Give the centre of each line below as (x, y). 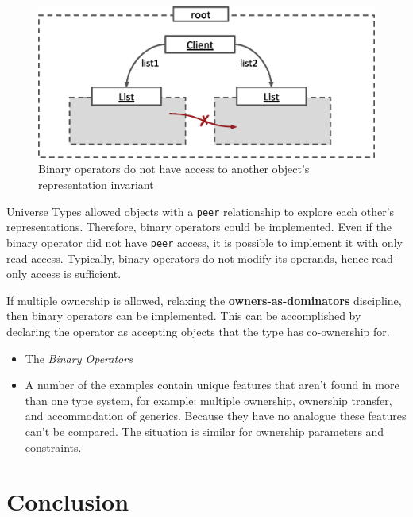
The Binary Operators (79, 358)
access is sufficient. (76, 274)
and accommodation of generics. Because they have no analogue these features (216, 416)
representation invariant (96, 185)
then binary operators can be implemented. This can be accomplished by (184, 316)
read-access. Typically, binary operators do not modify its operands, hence (187, 258)
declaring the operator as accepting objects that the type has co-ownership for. (198, 331)
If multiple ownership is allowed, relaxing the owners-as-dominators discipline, (204, 300)
